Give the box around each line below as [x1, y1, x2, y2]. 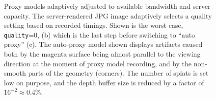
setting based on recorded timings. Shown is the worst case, [4, 20, 183, 30]
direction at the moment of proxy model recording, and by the [4, 58, 192, 68]
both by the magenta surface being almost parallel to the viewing [4, 49, 201, 59]
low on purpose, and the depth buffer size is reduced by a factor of [4, 77, 204, 87]
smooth [4, 68, 26, 78]
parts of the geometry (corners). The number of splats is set [28, 68, 209, 78]
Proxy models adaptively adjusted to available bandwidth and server [4, 1, 211, 11]
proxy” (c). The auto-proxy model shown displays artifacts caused [4, 39, 203, 49]
